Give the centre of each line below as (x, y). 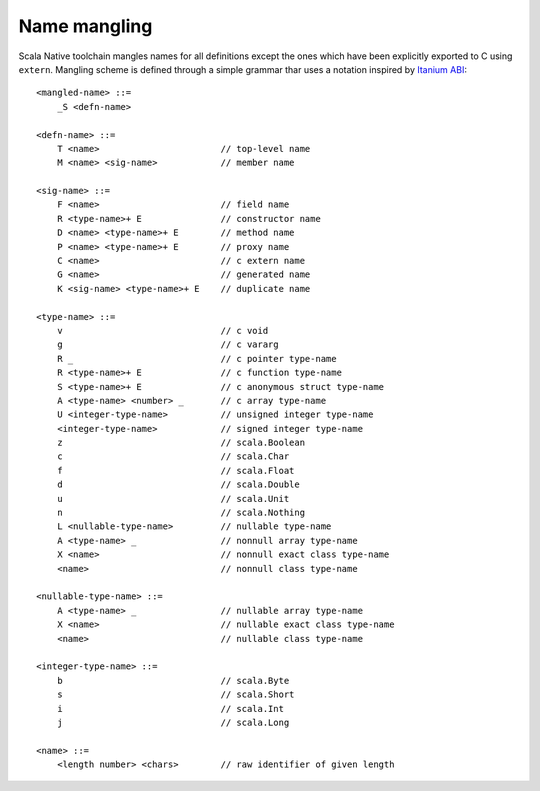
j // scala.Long (173, 722)
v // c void (162, 330)
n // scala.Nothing (180, 513)
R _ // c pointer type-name (196, 358)
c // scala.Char (173, 456)
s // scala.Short (175, 694)
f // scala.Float (175, 470)
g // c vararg (167, 344)
